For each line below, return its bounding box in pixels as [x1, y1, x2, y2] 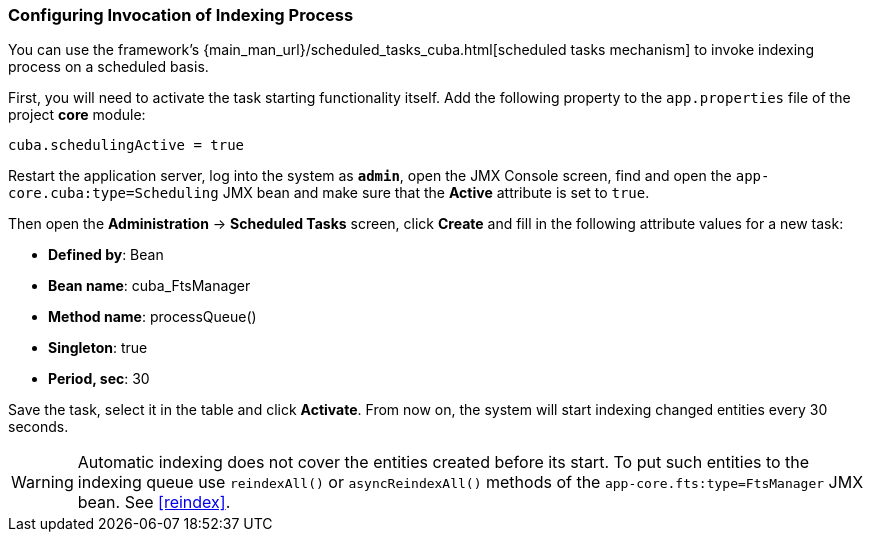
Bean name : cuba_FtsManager [48, 277, 251, 295]
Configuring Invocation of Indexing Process [8, 5, 354, 25]
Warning [11, 472, 74, 493]
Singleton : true [48, 339, 148, 357]
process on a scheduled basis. [8, 58, 209, 76]
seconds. [8, 418, 69, 436]
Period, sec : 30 [48, 370, 150, 388]
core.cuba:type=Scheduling [8, 185, 219, 202]
